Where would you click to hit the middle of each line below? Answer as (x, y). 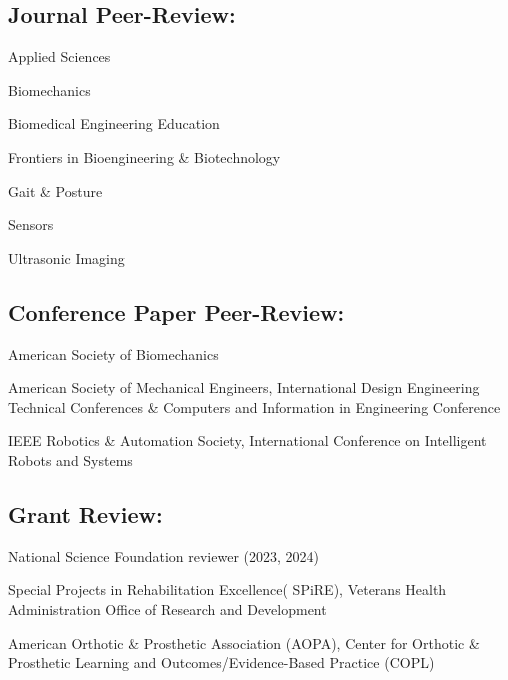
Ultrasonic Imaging (66, 257)
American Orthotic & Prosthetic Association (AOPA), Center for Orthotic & (244, 642)
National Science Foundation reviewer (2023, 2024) (164, 555)
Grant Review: (85, 513)
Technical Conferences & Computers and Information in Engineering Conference (254, 406)
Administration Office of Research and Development (167, 608)
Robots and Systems (70, 459)
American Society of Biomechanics (113, 353)
